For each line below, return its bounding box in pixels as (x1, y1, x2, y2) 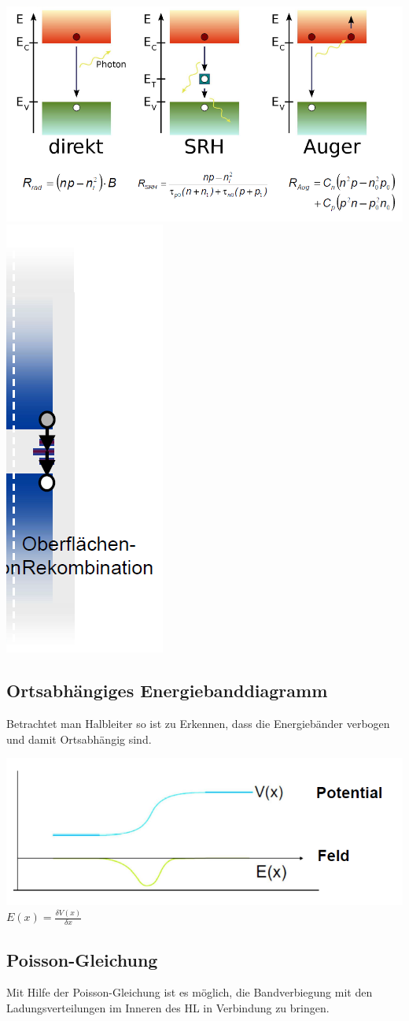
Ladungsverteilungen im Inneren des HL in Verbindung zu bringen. (6, 999, 330, 1015)
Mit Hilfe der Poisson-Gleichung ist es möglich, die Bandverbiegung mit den (6, 984, 373, 1001)
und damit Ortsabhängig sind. (6, 730, 152, 747)
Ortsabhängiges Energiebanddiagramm (6, 678, 328, 703)
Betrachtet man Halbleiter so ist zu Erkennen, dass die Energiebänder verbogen (6, 715, 390, 732)
